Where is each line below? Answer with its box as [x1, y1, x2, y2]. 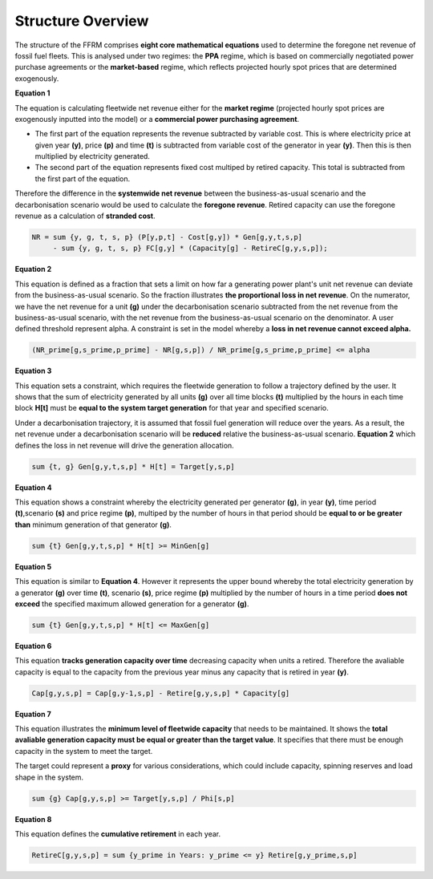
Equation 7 [14, 709, 51, 719]
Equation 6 [14, 641, 52, 650]
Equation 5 [14, 561, 52, 571]
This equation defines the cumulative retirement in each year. [14, 828, 221, 838]
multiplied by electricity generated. [34, 152, 150, 161]
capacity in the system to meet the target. [14, 746, 153, 755]
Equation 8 [14, 814, 52, 824]
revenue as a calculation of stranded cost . [14, 211, 156, 221]
